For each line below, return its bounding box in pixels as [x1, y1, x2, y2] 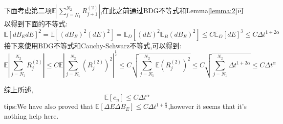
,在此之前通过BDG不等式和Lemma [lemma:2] [100, 5, 238, 15]
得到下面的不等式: [10, 19, 67, 28]
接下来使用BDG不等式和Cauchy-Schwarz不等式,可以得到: [4, 40, 181, 50]
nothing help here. [4, 110, 59, 121]
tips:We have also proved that [4, 101, 93, 111]
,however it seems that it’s [168, 101, 247, 111]
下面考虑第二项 [4, 5, 52, 15]
